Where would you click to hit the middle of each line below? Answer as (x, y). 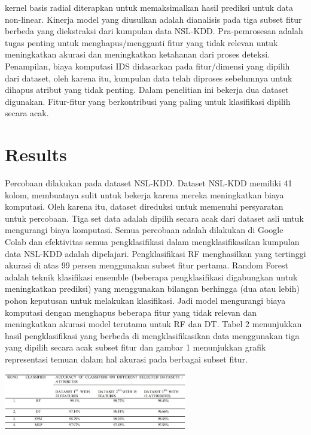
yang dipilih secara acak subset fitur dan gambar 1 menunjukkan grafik (135, 347)
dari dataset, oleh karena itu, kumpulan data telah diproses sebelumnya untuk (149, 78)
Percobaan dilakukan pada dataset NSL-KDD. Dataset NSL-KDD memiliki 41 (149, 183)
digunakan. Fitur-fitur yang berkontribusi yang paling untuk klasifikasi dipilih (148, 101)
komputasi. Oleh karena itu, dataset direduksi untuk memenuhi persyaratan (144, 206)
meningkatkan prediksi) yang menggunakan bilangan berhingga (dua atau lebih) (152, 289)
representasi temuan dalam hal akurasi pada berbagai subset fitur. (126, 359)
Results (36, 154)
